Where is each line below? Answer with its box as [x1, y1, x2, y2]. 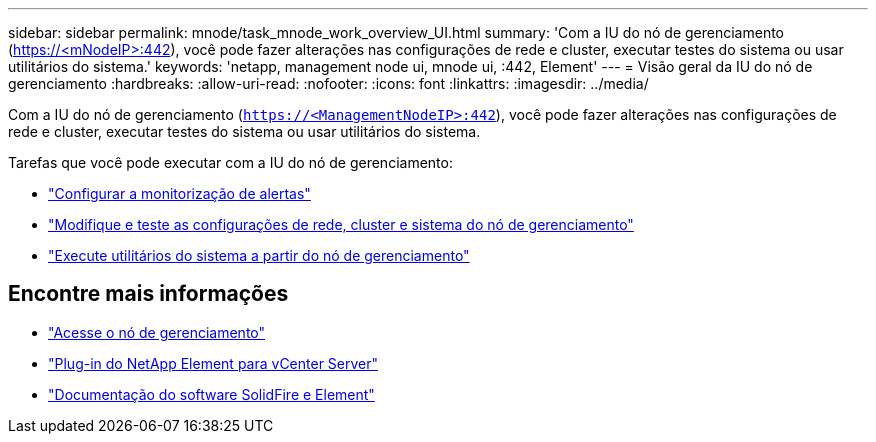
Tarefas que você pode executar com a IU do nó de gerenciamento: [8, 154, 453, 171]
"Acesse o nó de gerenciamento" [48, 323, 266, 341]
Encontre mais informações [8, 281, 289, 307]
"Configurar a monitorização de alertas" [48, 185, 311, 202]
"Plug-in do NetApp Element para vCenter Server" [48, 354, 379, 372]
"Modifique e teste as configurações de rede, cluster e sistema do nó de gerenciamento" [48, 216, 634, 233]
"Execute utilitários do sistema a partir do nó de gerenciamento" [48, 247, 470, 264]
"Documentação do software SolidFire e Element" [48, 385, 375, 403]
